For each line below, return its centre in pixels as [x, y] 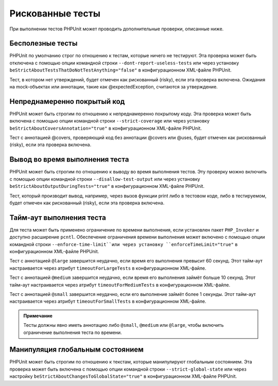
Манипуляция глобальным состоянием [77, 350]
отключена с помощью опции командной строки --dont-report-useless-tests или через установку [124, 63]
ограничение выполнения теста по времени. [73, 332]
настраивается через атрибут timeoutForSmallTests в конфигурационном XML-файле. [108, 302]
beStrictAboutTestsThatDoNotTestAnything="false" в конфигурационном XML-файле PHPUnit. [120, 70]
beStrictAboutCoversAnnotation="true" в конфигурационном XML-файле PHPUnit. [106, 128]
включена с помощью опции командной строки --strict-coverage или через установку [110, 121]
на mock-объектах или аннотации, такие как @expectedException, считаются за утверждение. [114, 87]
